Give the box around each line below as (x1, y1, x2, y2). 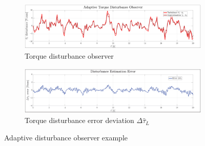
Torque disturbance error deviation (25, 115, 134, 126)
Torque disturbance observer (25, 51, 114, 61)
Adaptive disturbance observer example (4, 132, 128, 143)
